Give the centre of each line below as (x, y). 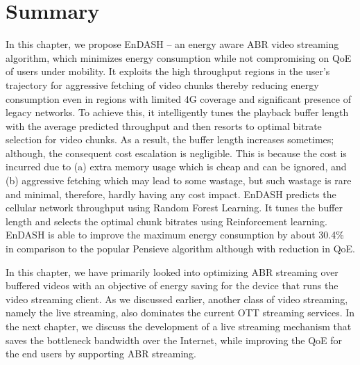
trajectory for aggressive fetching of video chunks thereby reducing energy (162, 84)
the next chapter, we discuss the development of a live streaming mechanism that (179, 326)
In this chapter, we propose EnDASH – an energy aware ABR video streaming (172, 44)
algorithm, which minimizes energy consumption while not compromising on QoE (179, 57)
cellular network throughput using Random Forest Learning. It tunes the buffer (174, 208)
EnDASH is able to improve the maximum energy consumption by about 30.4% (175, 235)
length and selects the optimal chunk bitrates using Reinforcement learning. (166, 221)
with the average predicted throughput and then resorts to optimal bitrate (164, 125)
